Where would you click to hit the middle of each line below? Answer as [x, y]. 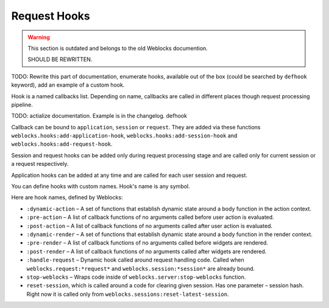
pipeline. [22, 104]
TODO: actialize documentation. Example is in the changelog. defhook [99, 116]
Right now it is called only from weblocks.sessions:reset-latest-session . [128, 294]
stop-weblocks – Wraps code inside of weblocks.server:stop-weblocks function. [136, 277]
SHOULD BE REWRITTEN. [60, 59]
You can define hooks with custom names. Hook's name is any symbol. [101, 187]
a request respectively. [40, 164]
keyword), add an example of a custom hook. [68, 85]
